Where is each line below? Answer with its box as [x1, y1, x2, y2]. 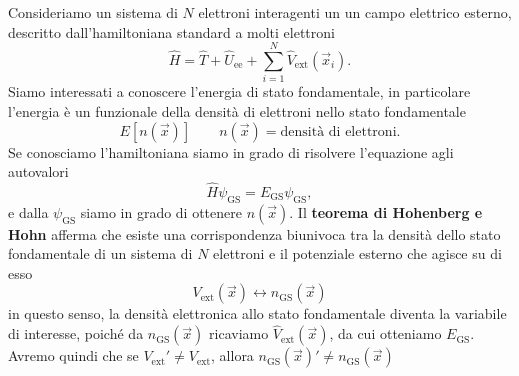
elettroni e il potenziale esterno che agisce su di [213, 243, 502, 264]
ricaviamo [209, 323, 269, 344]
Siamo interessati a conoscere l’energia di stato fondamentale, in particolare [8, 81, 471, 102]
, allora [211, 345, 254, 366]
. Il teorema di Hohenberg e [289, 201, 483, 222]
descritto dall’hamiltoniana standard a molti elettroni [8, 21, 335, 42]
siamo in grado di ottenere [80, 201, 242, 222]
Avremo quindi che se [8, 345, 139, 366]
